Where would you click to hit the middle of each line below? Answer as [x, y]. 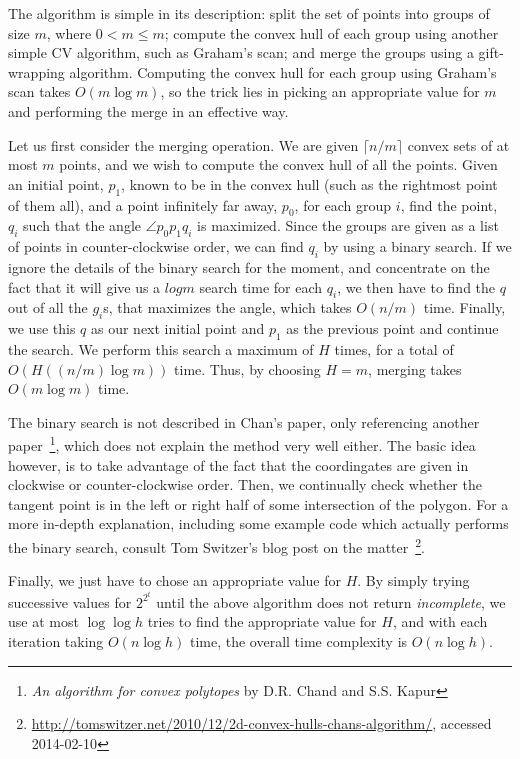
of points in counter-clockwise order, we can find [156, 246]
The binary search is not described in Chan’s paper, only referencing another [244, 421]
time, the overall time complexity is [298, 641]
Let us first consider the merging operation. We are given [183, 144]
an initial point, [56, 183]
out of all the [48, 307]
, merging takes [415, 368]
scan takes [39, 91]
